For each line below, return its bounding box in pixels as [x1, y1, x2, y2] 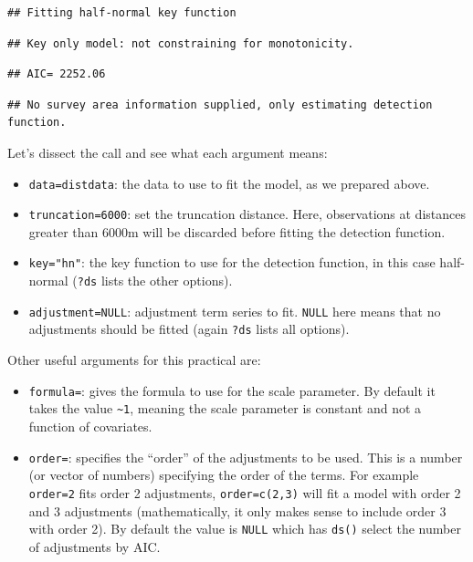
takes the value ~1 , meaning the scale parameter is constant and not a [28, 399, 422, 418]
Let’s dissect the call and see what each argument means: [7, 142, 328, 161]
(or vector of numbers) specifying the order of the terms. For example [28, 465, 419, 484]
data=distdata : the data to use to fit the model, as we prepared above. [28, 173, 430, 193]
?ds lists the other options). [77, 271, 233, 290]
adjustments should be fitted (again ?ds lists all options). [28, 319, 350, 338]
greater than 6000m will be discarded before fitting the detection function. [28, 222, 446, 241]
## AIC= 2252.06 [7, 68, 106, 81]
